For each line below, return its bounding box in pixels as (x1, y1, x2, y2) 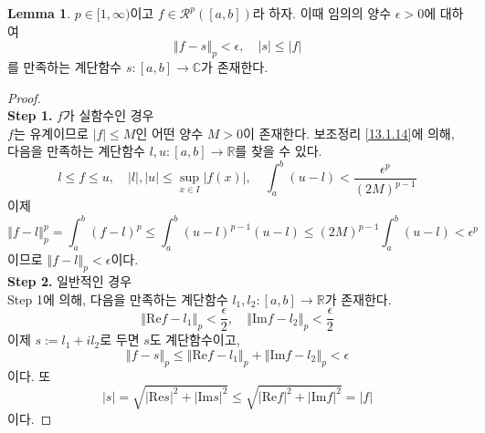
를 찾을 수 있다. (235, 141, 322, 160)
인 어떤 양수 (135, 123, 204, 142)
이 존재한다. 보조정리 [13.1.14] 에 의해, (243, 123, 455, 142)
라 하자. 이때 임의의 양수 (252, 4, 392, 22)
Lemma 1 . (7, 4, 71, 22)
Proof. (7, 88, 41, 107)
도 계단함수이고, (149, 330, 240, 349)
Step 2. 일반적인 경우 (7, 272, 132, 291)
